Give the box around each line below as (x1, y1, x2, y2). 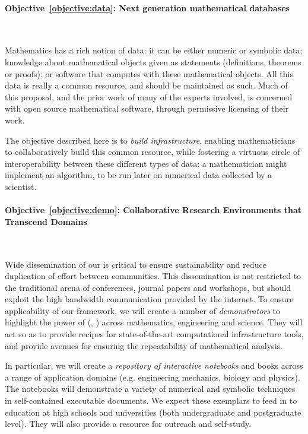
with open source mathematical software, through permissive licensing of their (5, 102, 289, 115)
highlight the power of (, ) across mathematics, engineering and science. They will (5, 316, 303, 328)
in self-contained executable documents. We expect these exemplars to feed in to (5, 394, 297, 407)
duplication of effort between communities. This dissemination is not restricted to (5, 270, 301, 282)
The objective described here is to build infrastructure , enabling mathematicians (5, 134, 296, 146)
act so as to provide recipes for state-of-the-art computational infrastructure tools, (5, 328, 304, 340)
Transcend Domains (5, 215, 87, 227)
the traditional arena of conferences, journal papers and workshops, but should (5, 281, 291, 293)
